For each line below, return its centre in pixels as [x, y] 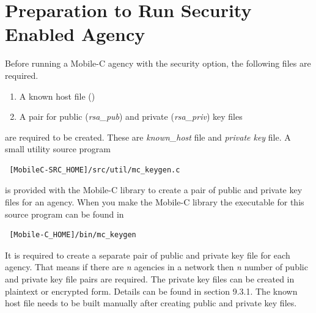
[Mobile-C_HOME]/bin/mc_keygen [73, 235]
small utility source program [58, 149]
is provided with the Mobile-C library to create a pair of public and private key [154, 190]
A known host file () [57, 96]
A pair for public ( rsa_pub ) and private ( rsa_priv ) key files [131, 116]
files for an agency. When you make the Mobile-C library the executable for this [155, 202]
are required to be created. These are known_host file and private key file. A [148, 137]
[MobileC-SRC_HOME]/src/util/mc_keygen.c [95, 170]
